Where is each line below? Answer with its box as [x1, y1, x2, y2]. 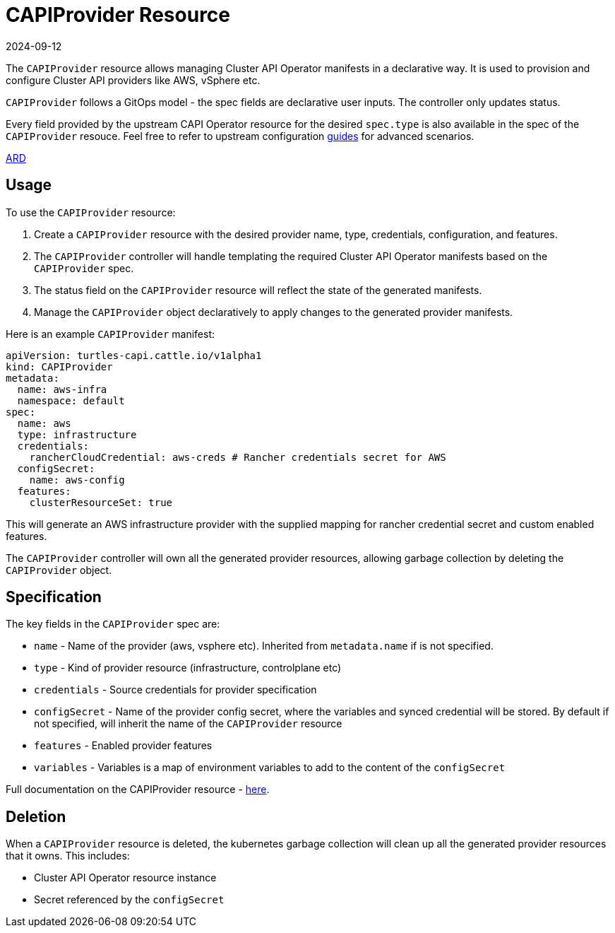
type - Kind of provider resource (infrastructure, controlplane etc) [34, 662, 342, 674]
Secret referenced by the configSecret [34, 893, 225, 906]
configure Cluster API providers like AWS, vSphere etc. [6, 74, 261, 86]
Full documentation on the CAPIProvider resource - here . [6, 783, 270, 796]
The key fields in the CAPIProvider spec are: [6, 618, 220, 630]
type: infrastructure [17, 428, 137, 440]
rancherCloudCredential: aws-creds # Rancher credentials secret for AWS [29, 451, 446, 463]
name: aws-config [29, 474, 125, 486]
